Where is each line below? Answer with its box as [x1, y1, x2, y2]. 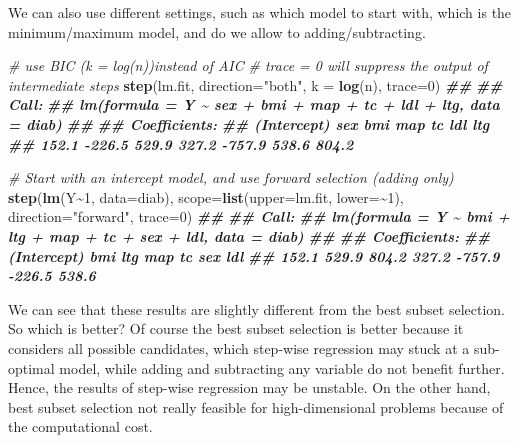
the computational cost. [8, 416, 153, 437]
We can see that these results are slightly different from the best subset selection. [8, 298, 505, 319]
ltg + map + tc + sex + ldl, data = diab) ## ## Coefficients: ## [8, 225, 491, 246]
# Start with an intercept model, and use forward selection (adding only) [8, 167, 454, 188]
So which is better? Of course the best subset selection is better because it [8, 318, 464, 339]
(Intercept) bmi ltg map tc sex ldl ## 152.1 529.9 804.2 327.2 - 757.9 [8, 245, 500, 266]
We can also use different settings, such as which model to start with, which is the [8, 2, 512, 22]
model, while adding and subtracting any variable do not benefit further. [59, 357, 505, 378]
